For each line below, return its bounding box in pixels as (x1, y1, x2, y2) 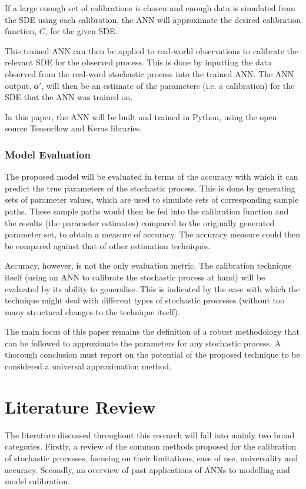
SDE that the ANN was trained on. (5, 91, 133, 103)
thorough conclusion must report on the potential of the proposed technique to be (5, 348, 300, 361)
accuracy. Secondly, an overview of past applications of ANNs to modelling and (5, 463, 290, 475)
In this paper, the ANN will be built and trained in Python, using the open (5, 110, 277, 123)
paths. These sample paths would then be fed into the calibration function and (5, 204, 289, 217)
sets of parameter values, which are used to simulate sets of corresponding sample (5, 193, 299, 206)
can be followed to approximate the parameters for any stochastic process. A (5, 336, 281, 349)
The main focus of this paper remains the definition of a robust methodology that (5, 325, 300, 338)
